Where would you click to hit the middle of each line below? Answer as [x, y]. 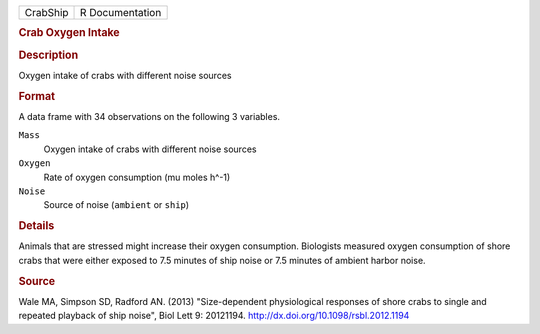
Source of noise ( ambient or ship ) [116, 205]
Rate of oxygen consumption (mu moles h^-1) [137, 177]
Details [36, 226]
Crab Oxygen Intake [69, 33]
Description [48, 55]
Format [36, 96]
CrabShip [46, 12]
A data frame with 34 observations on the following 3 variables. [149, 116]
